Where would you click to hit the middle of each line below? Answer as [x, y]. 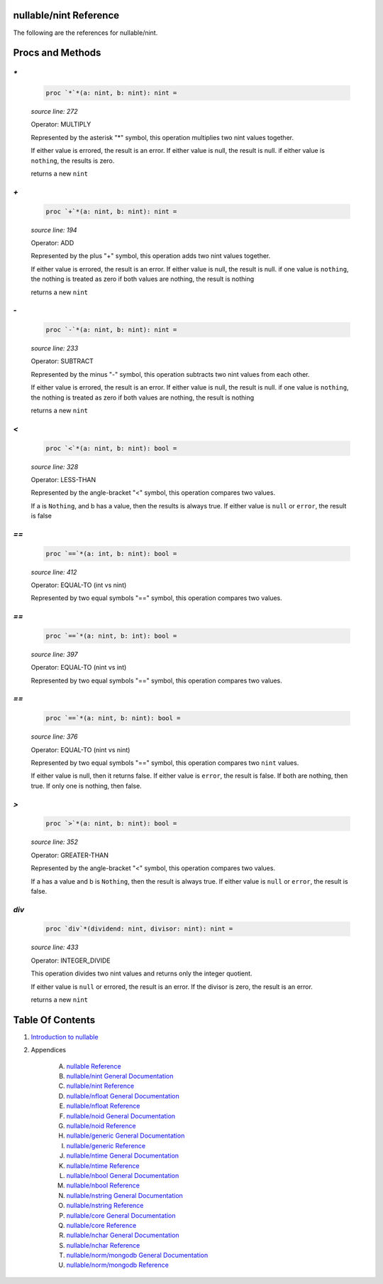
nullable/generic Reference [106, 1145]
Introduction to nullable [65, 1037]
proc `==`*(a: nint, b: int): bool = [111, 636]
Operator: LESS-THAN [63, 479]
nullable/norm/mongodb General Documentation [137, 1256]
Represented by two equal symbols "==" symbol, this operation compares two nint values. [165, 763]
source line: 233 [55, 348]
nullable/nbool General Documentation [123, 1175]
